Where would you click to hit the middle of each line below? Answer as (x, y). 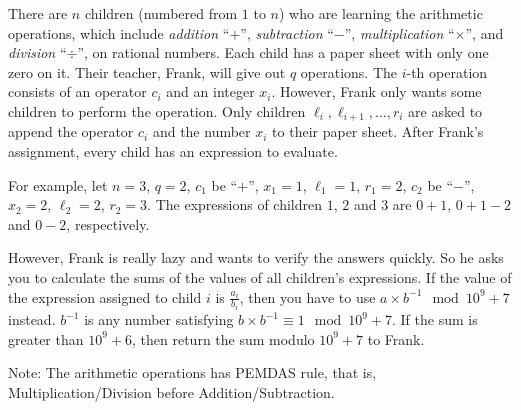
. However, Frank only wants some (376, 91)
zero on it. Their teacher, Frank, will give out (147, 71)
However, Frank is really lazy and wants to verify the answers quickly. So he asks (256, 257)
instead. (32, 319)
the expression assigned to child (105, 296)
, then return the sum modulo (223, 338)
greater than (46, 338)
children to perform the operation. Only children (157, 110)
